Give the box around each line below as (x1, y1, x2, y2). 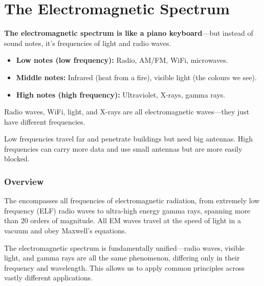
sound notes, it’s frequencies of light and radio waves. (4, 37, 171, 48)
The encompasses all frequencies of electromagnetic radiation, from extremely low (4, 195, 260, 206)
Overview (4, 175, 44, 187)
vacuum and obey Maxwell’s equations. (4, 225, 127, 236)
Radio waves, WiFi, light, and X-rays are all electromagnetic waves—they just (4, 106, 250, 117)
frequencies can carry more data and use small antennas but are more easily (4, 143, 243, 154)
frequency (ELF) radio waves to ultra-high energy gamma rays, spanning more (4, 205, 251, 216)
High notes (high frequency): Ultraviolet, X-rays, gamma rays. (16, 89, 226, 100)
